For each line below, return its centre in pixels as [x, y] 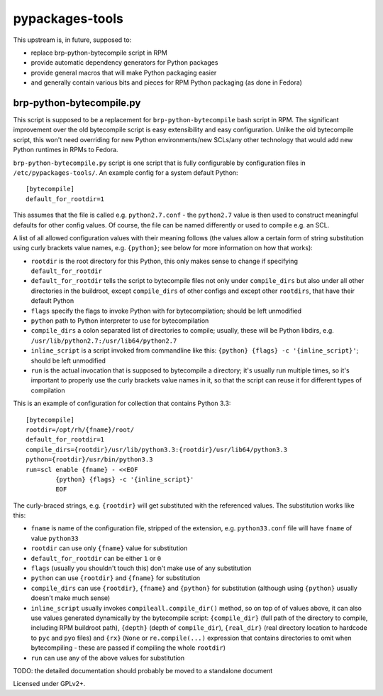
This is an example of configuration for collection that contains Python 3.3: [122, 403]
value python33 [55, 538]
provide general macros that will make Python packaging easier [124, 73]
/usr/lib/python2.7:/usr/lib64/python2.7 [104, 341]
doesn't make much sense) [71, 598]
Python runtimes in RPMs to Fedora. [66, 150]
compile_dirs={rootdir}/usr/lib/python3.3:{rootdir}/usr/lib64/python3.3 [157, 449]
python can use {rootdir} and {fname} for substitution [116, 578]
